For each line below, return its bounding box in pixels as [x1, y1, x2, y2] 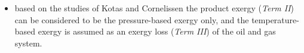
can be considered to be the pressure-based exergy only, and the [14, 13, 249, 26]
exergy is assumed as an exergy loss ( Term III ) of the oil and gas [38, 25, 276, 38]
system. [14, 36, 42, 49]
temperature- [251, 13, 299, 26]
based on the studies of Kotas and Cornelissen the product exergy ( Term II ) [14, 2, 294, 14]
